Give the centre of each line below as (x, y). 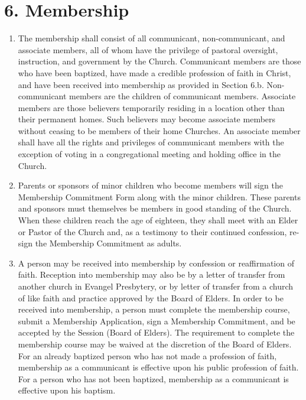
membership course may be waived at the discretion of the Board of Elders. (155, 344)
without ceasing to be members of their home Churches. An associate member (159, 130)
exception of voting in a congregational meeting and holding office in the (149, 154)
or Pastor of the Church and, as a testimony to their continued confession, (152, 231)
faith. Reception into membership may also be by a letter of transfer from (152, 274)
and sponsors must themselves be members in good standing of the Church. (155, 208)
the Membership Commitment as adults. (108, 243)
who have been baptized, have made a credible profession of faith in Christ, (154, 72)
